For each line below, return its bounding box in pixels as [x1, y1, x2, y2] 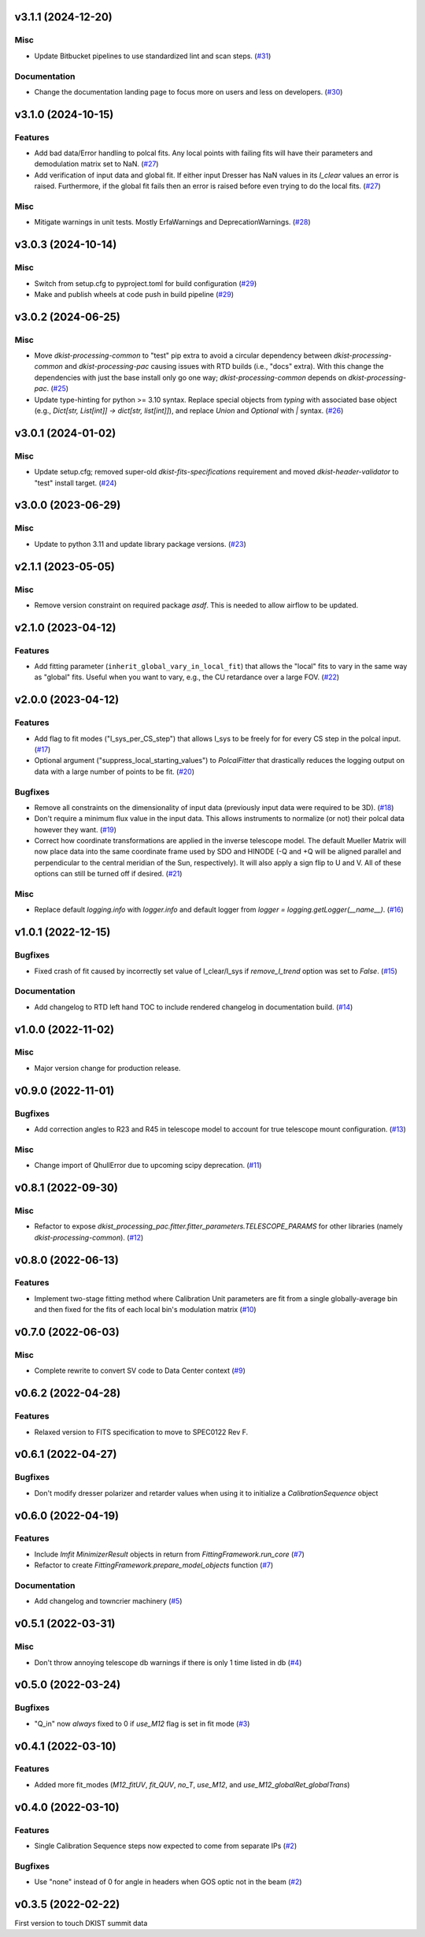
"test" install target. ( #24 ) [34, 478, 117, 488]
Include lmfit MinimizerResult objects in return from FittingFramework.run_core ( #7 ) [34, 1549, 305, 1559]
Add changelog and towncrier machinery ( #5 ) [34, 1597, 183, 1606]
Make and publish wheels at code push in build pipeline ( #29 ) [34, 289, 235, 299]
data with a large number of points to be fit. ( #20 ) [34, 767, 195, 776]
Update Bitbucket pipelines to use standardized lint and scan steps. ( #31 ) [34, 51, 272, 61]
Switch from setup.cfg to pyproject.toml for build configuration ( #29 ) [34, 278, 257, 288]
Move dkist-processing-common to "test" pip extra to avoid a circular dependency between [34, 351, 332, 360]
